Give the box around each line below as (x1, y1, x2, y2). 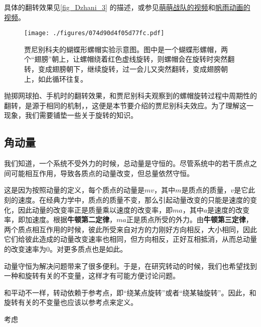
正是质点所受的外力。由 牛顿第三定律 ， (126, 214, 253, 225)
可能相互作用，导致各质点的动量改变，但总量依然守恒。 (11, 168, 194, 178)
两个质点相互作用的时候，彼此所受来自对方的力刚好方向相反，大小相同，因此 (4, 224, 257, 234)
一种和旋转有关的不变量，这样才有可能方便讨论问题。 (4, 270, 180, 281)
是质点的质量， (181, 185, 231, 195)
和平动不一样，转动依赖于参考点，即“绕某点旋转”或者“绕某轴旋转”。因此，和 (4, 287, 256, 297)
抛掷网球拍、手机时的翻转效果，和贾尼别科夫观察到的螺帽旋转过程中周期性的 (4, 90, 257, 101)
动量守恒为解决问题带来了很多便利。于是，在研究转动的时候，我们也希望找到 (4, 260, 257, 271)
